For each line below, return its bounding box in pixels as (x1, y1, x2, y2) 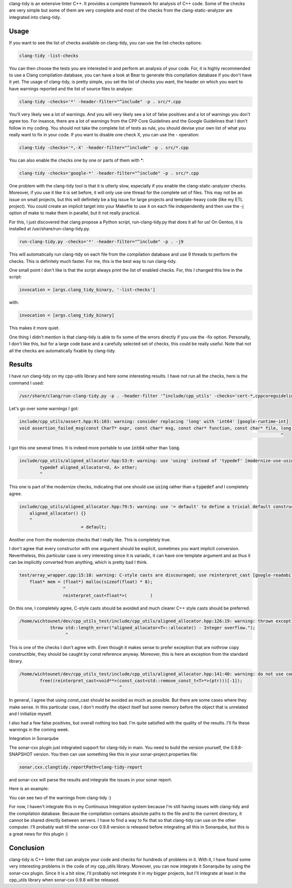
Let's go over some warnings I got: (9, 406, 79, 411)
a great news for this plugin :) (9, 831, 68, 837)
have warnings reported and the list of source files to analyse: (9, 86, 133, 92)
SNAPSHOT (9, 751, 33, 757)
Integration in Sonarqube (9, 736, 59, 741)
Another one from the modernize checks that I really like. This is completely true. (9, 536, 171, 542)
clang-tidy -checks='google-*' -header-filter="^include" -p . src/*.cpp (19, 170, 199, 176)
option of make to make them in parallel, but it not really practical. (9, 210, 141, 216)
